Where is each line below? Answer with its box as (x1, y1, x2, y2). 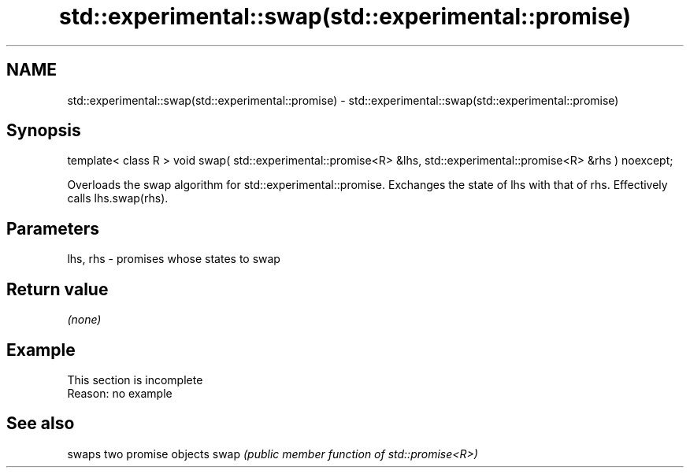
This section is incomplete (67, 372, 203, 387)
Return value (6, 279, 109, 299)
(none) (67, 313, 102, 327)
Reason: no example (67, 386, 172, 400)
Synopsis (6, 120, 81, 141)
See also (6, 413, 75, 434)
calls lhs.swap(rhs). (67, 191, 169, 206)
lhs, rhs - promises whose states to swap (67, 252, 280, 266)
